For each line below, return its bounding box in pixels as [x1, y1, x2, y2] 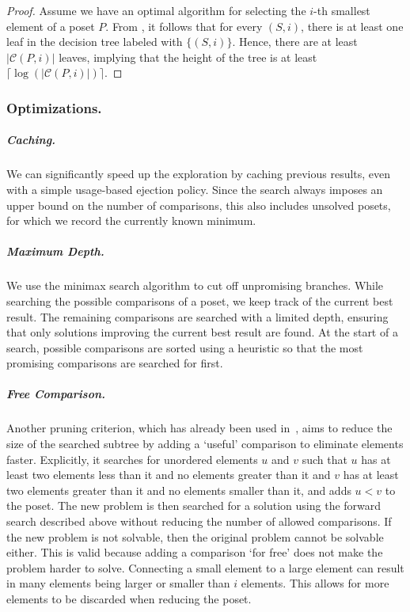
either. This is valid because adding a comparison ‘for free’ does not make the [6, 544, 383, 561]
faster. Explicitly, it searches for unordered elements [6, 450, 258, 467]
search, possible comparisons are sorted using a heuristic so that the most [6, 339, 363, 355]
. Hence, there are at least [232, 33, 358, 50]
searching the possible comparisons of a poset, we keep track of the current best [6, 292, 393, 309]
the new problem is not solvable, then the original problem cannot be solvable [6, 528, 384, 545]
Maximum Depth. [6, 243, 104, 260]
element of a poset [6, 17, 95, 34]
